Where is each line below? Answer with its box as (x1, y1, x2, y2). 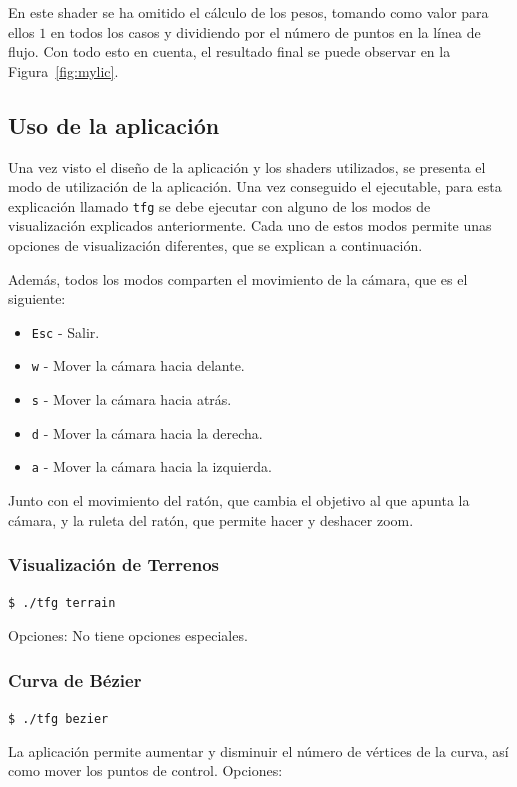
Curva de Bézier (8, 667, 142, 692)
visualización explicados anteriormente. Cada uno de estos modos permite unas (8, 215, 492, 236)
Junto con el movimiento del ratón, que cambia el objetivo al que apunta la (8, 490, 470, 511)
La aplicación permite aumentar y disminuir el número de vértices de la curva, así (8, 740, 509, 761)
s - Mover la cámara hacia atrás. (31, 389, 232, 410)
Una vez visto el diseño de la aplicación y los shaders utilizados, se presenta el (8, 156, 486, 177)
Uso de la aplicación (8, 109, 220, 140)
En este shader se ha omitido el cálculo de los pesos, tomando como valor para (8, 2, 489, 22)
